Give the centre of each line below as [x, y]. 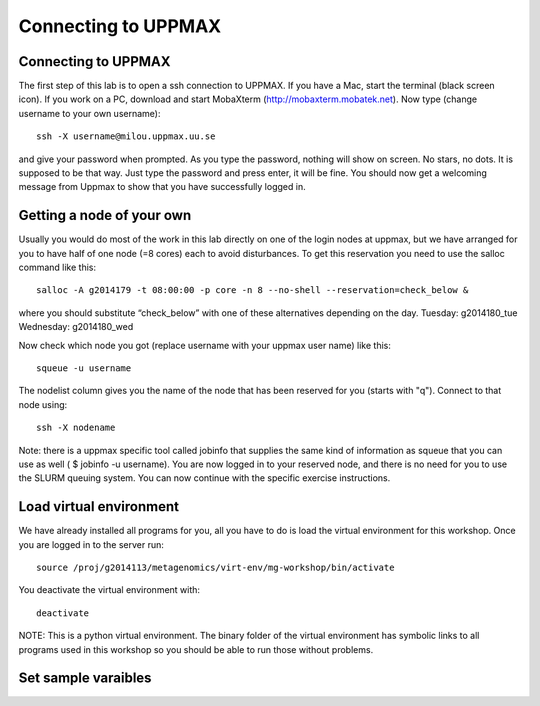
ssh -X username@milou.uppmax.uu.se [126, 136]
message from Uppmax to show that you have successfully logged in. [162, 187]
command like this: [57, 267]
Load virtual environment [99, 506]
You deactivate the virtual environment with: [109, 590]
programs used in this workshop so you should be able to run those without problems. [196, 649]
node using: [43, 404]
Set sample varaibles [85, 678]
